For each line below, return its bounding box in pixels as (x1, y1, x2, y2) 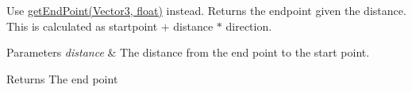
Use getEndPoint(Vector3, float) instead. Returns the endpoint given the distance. (6, 2, 406, 18)
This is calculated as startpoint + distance (6, 17, 214, 34)
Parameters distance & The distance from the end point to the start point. (6, 44, 370, 61)
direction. (225, 17, 272, 34)
